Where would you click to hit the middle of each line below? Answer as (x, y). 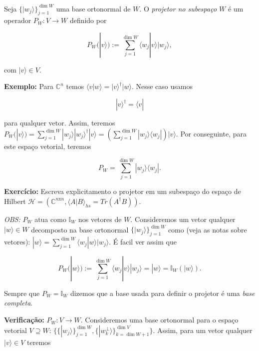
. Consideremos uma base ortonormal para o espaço (159, 320)
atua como (50, 219)
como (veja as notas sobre (207, 229)
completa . (18, 303)
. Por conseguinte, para (211, 133)
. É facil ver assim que (143, 241)
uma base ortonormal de (93, 8)
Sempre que (22, 293)
